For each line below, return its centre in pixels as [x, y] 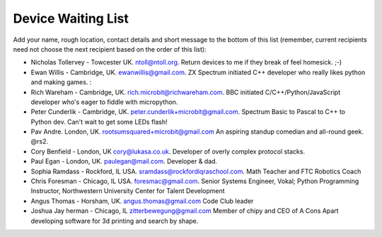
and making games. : [61, 82]
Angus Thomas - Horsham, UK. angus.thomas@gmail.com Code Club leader [142, 201]
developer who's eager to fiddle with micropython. [104, 102]
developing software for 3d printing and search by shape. [115, 221]
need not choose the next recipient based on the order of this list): [110, 49]
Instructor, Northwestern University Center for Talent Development [128, 191]
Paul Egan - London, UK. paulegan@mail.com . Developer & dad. [124, 161]
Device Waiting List [71, 18]
